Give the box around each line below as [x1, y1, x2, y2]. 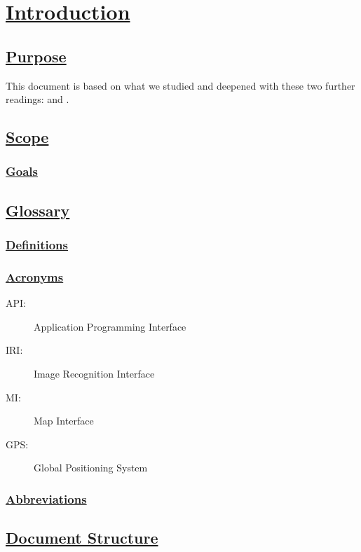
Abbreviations [6, 490, 87, 507]
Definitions [6, 236, 68, 254]
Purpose [6, 45, 67, 67]
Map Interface [34, 413, 94, 428]
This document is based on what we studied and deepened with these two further [6, 78, 355, 92]
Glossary [6, 199, 70, 221]
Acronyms [6, 268, 64, 285]
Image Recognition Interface [34, 366, 155, 381]
